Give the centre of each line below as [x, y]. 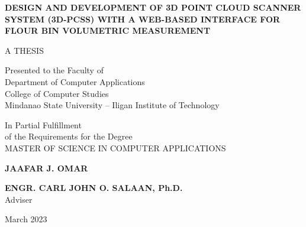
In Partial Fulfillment [43, 124]
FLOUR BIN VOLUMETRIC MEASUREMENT [108, 30]
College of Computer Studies [57, 93]
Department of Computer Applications [75, 81]
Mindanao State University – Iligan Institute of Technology [112, 105]
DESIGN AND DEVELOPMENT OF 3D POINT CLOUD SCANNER [153, 7]
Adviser [19, 199]
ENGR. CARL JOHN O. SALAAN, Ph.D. [94, 188]
